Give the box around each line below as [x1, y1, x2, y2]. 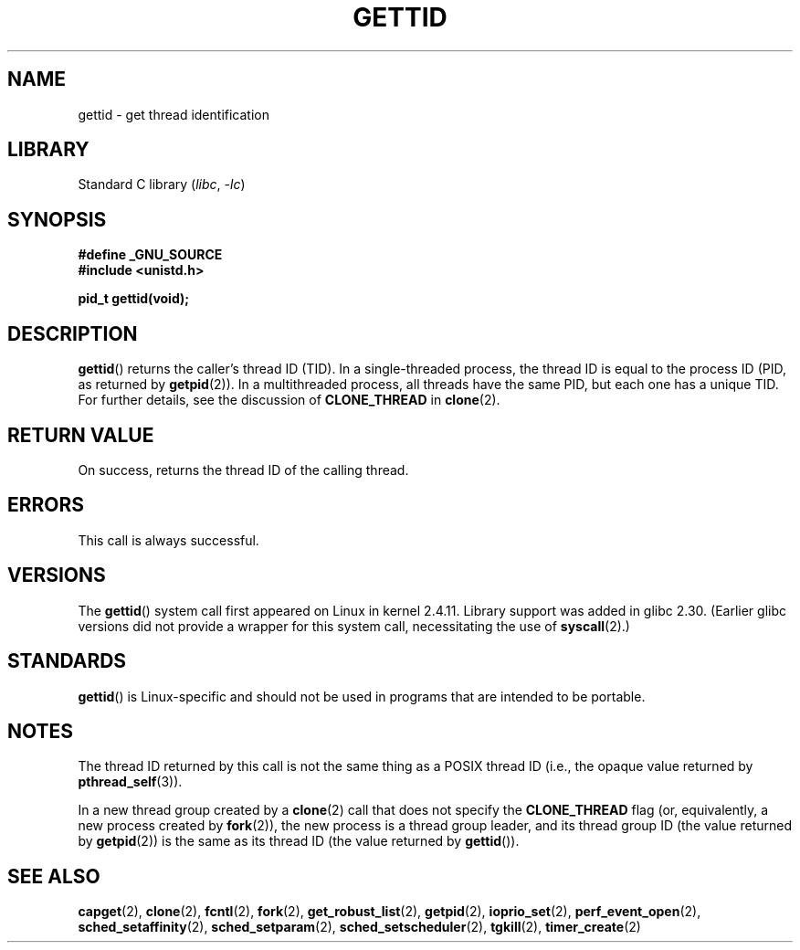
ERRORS [7, 493, 85, 517]
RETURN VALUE [7, 423, 154, 447]
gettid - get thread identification [78, 106, 269, 122]
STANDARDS [7, 649, 127, 673]
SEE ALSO [7, 864, 100, 888]
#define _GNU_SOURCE [78, 247, 223, 263]
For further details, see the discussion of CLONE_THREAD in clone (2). [78, 392, 500, 408]
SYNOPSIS [7, 207, 107, 231]
